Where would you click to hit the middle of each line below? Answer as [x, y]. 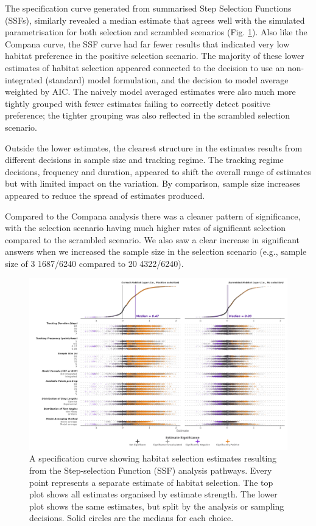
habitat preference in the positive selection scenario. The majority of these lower [155, 56]
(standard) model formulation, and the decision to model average [167, 79]
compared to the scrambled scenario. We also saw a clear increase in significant [152, 239]
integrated [24, 79]
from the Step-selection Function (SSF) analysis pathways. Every [151, 470]
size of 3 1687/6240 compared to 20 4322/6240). [94, 263]
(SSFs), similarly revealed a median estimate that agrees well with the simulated [155, 20]
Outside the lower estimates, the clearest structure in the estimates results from [154, 147]
